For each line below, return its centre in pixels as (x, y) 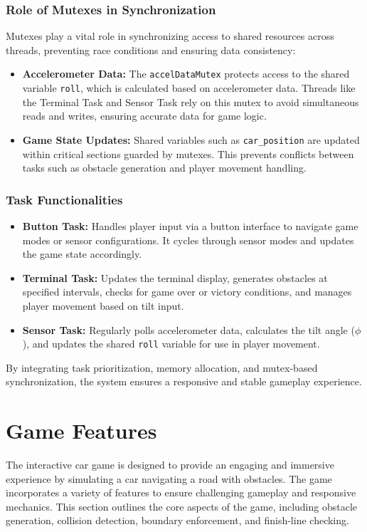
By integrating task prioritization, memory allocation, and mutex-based (162, 367)
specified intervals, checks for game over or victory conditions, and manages (187, 292)
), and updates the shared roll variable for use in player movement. (171, 344)
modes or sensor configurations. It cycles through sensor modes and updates (188, 240)
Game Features (81, 431)
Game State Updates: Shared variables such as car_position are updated (191, 139)
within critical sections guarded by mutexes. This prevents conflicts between (188, 153)
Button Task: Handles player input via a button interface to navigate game (190, 225)
